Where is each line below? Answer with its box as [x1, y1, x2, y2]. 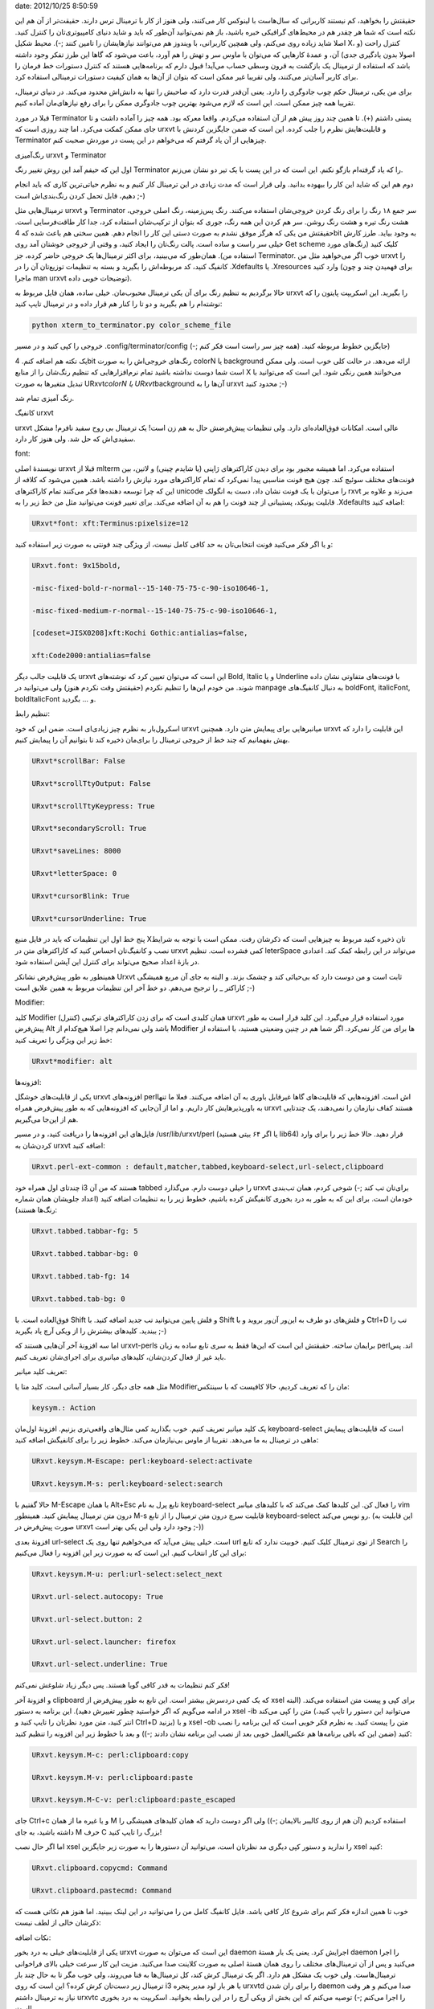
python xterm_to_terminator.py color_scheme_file [31, 321, 231, 329]
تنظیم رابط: [14, 709, 50, 718]
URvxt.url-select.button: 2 [31, 1614, 142, 1623]
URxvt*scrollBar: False [31, 756, 126, 766]
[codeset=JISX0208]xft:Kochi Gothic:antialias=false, [31, 628, 248, 638]
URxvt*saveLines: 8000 [31, 846, 121, 856]
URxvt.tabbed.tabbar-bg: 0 [31, 1250, 138, 1258]
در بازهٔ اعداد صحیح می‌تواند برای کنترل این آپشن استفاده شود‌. [14, 957, 200, 967]
